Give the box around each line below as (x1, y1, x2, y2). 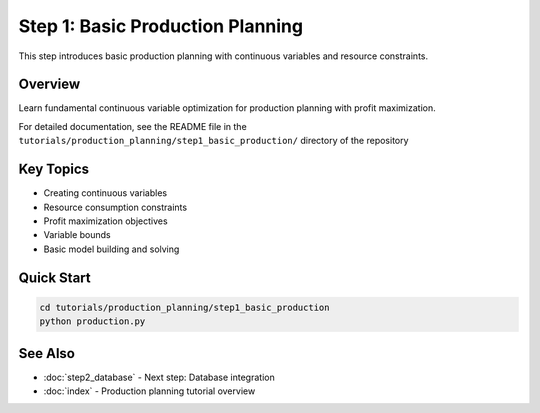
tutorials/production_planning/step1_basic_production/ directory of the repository (18, 135, 409, 147)
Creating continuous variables (43, 187, 168, 199)
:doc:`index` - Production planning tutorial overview (43, 385, 256, 397)
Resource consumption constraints (43, 201, 188, 213)
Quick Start (18, 269, 91, 286)
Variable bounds (43, 229, 112, 241)
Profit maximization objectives (43, 215, 169, 227)
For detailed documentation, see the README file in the (18, 120, 247, 132)
